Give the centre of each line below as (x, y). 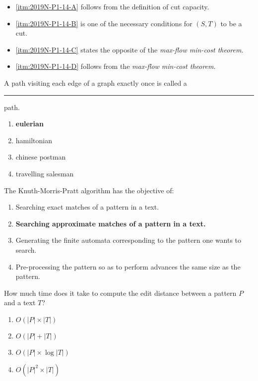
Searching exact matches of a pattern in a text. (87, 207)
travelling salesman (45, 173)
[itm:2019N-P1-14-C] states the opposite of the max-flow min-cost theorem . (129, 49)
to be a (231, 23)
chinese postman (41, 157)
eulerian (30, 124)
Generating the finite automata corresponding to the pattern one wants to (129, 240)
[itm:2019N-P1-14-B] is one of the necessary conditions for (104, 23)
